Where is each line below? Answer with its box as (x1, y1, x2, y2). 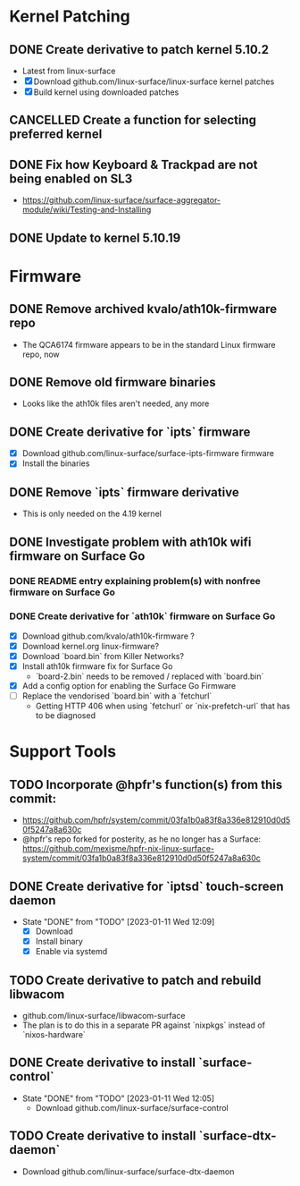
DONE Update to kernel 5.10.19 (9, 230, 181, 245)
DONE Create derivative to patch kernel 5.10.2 (9, 42, 270, 57)
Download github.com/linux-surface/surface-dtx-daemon (21, 1165, 235, 1177)
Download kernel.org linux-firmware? (21, 640, 159, 651)
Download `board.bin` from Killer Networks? (21, 650, 185, 661)
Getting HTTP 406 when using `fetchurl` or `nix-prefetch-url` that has (35, 700, 290, 712)
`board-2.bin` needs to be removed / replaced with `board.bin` (35, 671, 264, 682)
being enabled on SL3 (9, 171, 133, 186)
